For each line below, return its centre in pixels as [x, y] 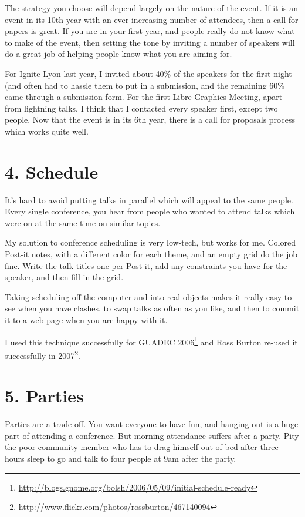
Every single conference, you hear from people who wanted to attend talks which [150, 211]
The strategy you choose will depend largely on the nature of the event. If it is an [152, 8]
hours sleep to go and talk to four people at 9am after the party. [121, 458]
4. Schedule [52, 171]
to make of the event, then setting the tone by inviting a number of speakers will [150, 42]
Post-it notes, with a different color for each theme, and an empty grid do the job [151, 254]
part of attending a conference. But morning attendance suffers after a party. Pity [152, 435]
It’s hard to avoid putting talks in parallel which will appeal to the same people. [149, 199]
